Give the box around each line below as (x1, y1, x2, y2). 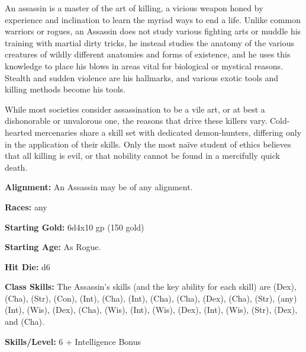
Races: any (5, 200, 47, 213)
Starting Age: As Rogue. (5, 241, 101, 253)
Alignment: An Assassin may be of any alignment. (5, 181, 193, 193)
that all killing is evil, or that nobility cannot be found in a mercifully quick (5, 149, 280, 162)
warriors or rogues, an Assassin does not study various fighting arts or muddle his (5, 25, 301, 37)
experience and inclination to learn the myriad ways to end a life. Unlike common (5, 13, 301, 25)
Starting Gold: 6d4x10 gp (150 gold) (5, 220, 144, 233)
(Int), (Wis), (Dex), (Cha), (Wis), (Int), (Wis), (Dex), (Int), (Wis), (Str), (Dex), (5, 303, 298, 316)
